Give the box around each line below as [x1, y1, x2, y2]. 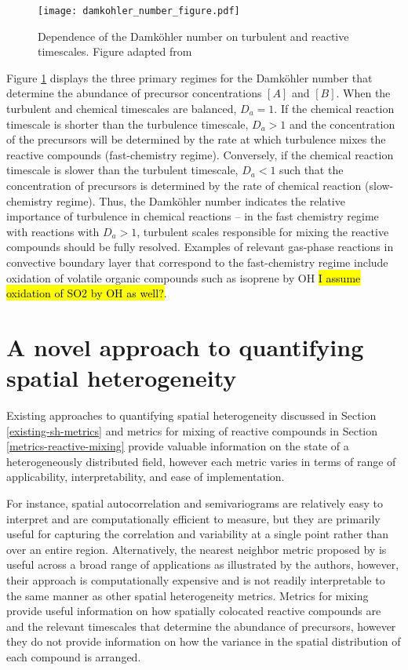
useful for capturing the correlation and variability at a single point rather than [6, 526, 389, 542]
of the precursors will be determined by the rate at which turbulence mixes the [6, 131, 386, 147]
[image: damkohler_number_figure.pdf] [38, 5, 240, 16]
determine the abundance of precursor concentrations [6, 85, 262, 101]
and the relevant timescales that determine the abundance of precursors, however [6, 617, 396, 634]
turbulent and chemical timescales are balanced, [6, 100, 237, 117]
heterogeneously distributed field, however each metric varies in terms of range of [6, 453, 396, 469]
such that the [279, 162, 344, 178]
